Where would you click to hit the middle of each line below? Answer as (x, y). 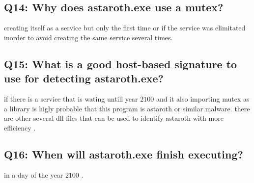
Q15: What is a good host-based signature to (121, 64)
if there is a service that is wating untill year (71, 98)
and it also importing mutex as (203, 98)
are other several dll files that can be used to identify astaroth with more (114, 118)
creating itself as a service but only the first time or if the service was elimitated (125, 28)
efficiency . (20, 127)
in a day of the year (34, 174)
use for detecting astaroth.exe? (84, 78)
